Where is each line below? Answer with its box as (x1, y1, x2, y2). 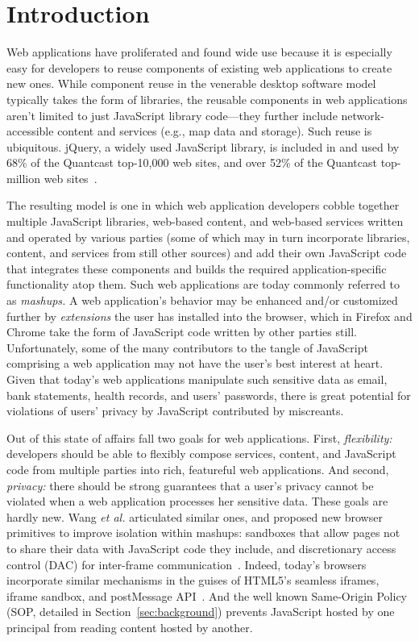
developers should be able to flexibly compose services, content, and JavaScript (6, 445, 396, 462)
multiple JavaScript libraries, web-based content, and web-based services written (6, 213, 404, 230)
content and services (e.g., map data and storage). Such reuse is (57, 123, 372, 139)
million (6, 169, 41, 186)
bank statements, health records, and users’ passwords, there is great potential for (6, 386, 411, 403)
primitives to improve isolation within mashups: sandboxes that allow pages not (6, 524, 400, 541)
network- (341, 106, 384, 123)
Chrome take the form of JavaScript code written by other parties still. (6, 323, 357, 340)
